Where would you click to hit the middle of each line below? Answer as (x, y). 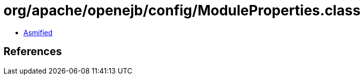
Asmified (38, 32)
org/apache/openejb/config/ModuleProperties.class (182, 10)
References (33, 52)
